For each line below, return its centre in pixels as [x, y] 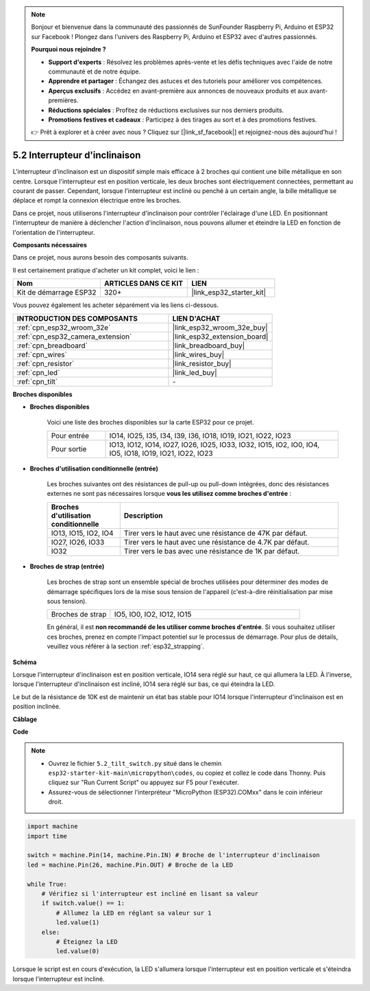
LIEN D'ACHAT [196, 318]
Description [143, 515]
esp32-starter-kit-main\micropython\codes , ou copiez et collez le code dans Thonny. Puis [187, 773]
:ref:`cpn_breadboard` [52, 345]
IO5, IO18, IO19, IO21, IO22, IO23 [161, 453]
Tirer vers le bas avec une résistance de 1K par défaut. [212, 551]
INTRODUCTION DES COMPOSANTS [77, 318]
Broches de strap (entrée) [67, 566]
